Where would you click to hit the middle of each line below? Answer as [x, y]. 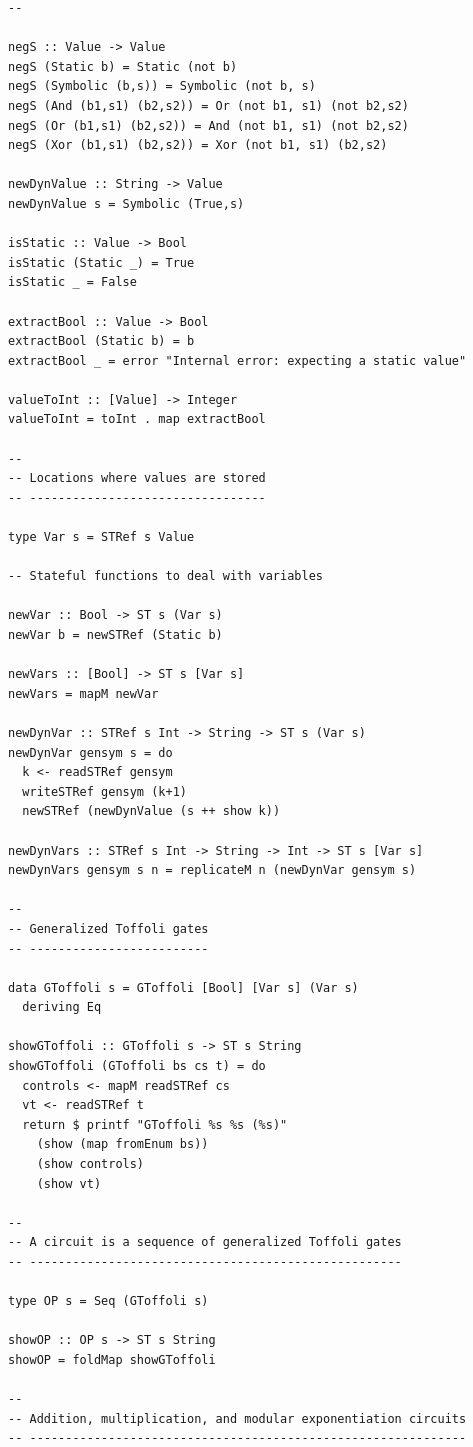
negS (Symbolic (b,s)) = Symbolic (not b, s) [162, 86]
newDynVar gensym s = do [90, 752]
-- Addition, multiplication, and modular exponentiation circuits [237, 1418]
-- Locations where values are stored [137, 478]
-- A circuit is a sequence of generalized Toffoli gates [205, 1242]
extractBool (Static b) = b [101, 341]
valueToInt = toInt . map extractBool [137, 419]
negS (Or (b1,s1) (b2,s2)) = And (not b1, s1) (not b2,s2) [208, 125]
